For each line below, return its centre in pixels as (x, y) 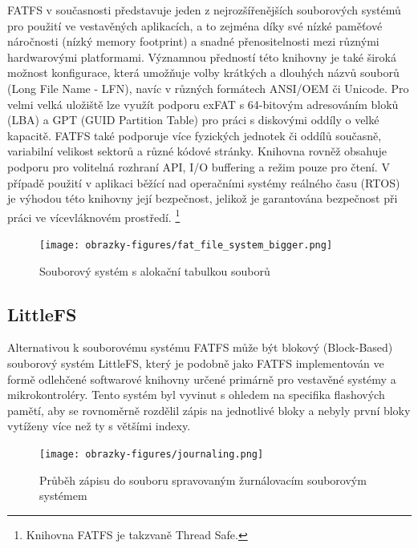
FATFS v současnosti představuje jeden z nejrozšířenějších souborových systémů (204, 10)
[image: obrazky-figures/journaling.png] (152, 454)
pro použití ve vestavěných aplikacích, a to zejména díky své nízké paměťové (195, 25)
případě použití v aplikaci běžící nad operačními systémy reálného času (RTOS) (204, 182)
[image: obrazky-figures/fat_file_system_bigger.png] (186, 245)
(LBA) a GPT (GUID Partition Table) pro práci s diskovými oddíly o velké (193, 120)
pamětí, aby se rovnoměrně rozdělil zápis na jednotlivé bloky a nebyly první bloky (209, 410)
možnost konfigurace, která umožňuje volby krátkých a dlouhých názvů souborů (203, 73)
